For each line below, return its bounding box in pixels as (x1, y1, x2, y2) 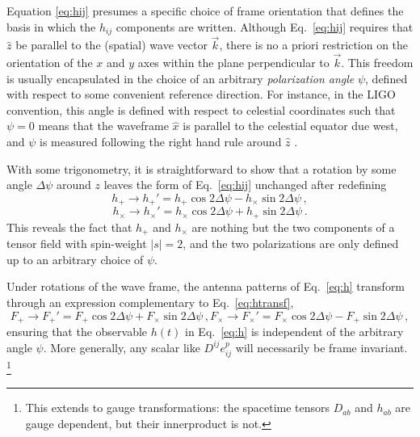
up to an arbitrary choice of (6, 250, 144, 267)
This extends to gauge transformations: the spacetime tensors (25, 399, 330, 416)
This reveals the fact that (6, 218, 132, 235)
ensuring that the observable (6, 323, 148, 340)
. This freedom (341, 54, 414, 71)
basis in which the (6, 18, 96, 35)
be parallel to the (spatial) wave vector (15, 36, 208, 53)
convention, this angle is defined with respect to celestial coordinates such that (6, 101, 396, 118)
